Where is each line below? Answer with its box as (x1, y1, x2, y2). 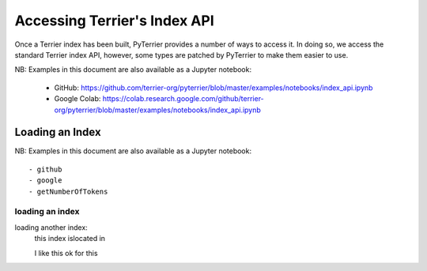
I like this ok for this (34, 248, 98, 258)
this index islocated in (34, 234, 106, 243)
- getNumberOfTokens (28, 186, 108, 196)
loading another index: (14, 222, 89, 232)
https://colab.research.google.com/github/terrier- (102, 94, 264, 104)
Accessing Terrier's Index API (14, 12, 215, 29)
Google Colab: (54, 94, 101, 104)
